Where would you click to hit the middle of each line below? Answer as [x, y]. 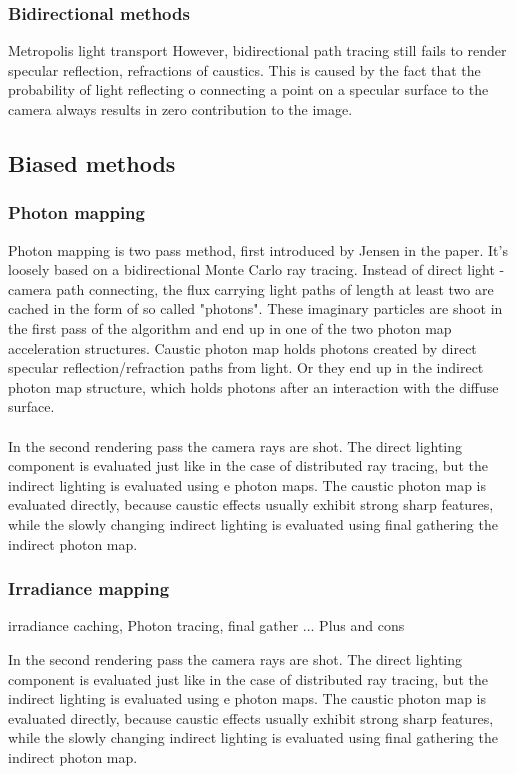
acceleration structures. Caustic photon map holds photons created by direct [242, 347]
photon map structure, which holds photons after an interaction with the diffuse [253, 386]
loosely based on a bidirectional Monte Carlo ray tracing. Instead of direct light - [256, 269]
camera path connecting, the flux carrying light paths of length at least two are [251, 288]
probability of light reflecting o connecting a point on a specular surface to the [248, 89]
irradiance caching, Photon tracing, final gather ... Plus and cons [206, 625]
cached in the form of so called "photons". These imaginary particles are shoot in [255, 308]
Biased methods [92, 162]
